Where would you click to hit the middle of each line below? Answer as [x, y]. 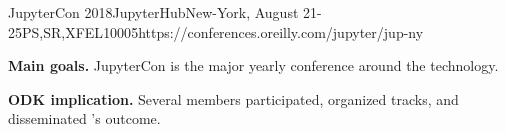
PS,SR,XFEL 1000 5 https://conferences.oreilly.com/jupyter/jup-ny [223, 31]
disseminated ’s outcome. [84, 118]
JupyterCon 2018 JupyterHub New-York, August [153, 12]
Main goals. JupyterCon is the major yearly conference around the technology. [253, 65]
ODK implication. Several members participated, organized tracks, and [233, 98]
